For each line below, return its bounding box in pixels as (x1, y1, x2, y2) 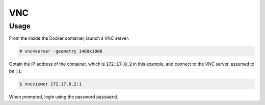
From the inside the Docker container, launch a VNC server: (9, 35, 130, 41)
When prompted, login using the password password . (9, 94, 119, 100)
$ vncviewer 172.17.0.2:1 (19, 81, 82, 87)
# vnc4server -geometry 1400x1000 (19, 49, 103, 54)
